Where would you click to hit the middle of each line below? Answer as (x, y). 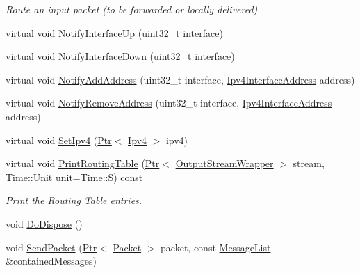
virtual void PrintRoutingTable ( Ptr (83, 163)
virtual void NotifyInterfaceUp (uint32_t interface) (114, 32)
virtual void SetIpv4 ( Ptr (59, 140)
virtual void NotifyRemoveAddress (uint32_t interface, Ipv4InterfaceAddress (169, 103)
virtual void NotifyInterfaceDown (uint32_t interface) (120, 56)
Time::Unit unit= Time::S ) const (74, 177)
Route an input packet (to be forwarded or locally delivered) (132, 9)
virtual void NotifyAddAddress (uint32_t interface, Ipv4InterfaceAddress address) (180, 79)
